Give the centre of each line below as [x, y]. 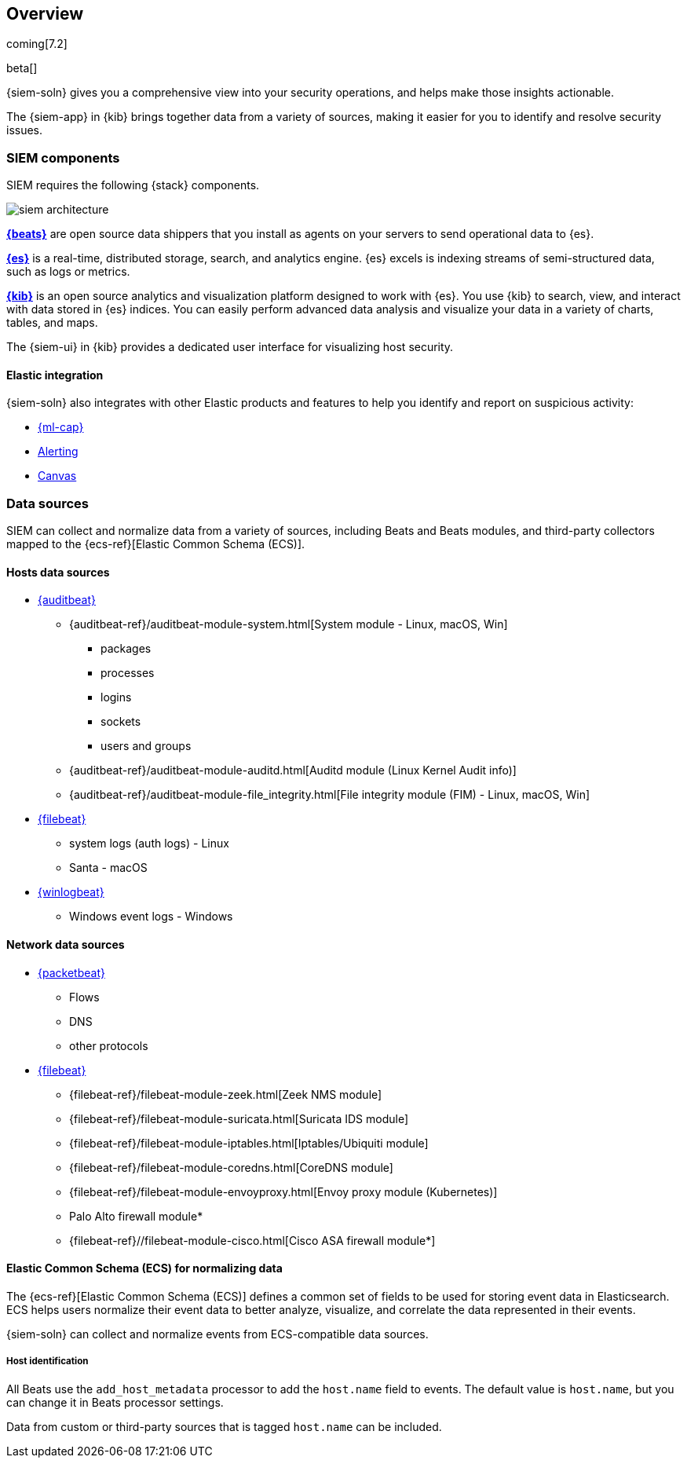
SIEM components [63, 157]
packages [126, 649]
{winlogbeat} [71, 892]
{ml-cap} [61, 427]
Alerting [58, 452]
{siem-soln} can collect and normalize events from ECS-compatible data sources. [217, 1334]
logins [116, 697]
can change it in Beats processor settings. [115, 1402]
